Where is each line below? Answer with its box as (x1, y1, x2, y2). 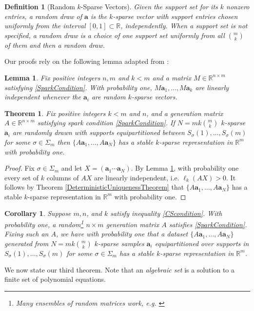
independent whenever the (4, 92, 81, 102)
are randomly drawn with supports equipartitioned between (13, 127, 185, 137)
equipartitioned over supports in (155, 238, 249, 248)
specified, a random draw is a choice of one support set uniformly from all (4, 30, 225, 40)
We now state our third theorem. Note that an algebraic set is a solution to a (4, 264, 234, 274)
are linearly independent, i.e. (94, 172, 179, 182)
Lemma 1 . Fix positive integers (4, 72, 100, 82)
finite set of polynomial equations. (4, 274, 106, 284)
